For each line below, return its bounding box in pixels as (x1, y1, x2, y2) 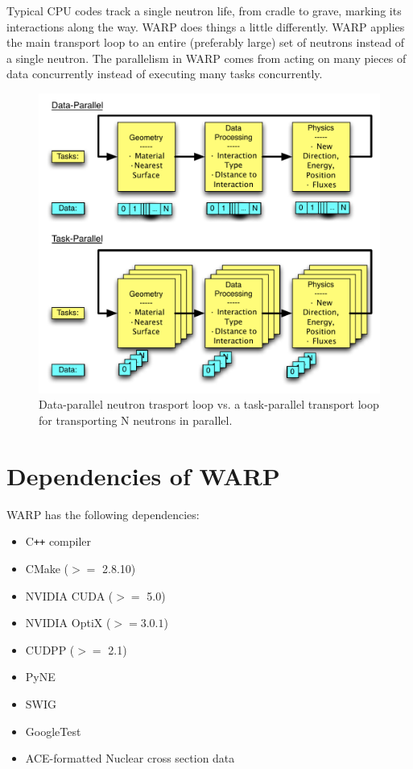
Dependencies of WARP (6, 459, 280, 492)
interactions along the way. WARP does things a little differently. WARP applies (6, 18, 405, 35)
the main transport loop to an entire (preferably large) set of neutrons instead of (6, 34, 405, 51)
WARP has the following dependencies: (6, 505, 200, 522)
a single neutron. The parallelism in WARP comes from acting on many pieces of (6, 49, 407, 66)
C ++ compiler (25, 533, 92, 550)
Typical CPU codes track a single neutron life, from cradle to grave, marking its (6, 2, 402, 19)
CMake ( (25, 559, 69, 576)
